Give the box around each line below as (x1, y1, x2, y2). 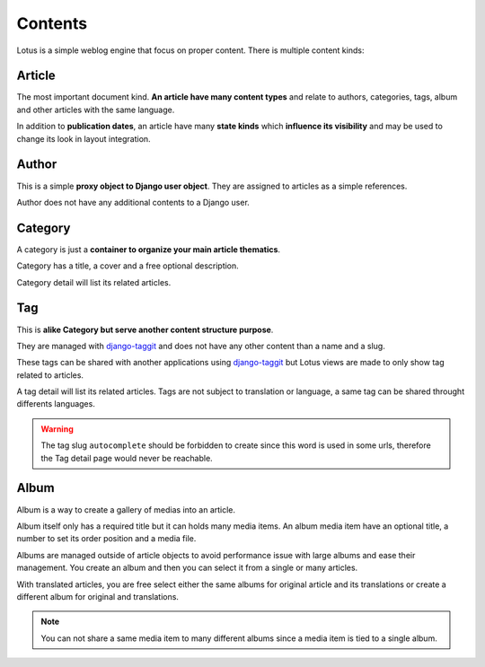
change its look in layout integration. (16, 133, 152, 144)
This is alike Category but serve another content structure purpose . (16, 324, 274, 335)
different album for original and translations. (16, 591, 180, 601)
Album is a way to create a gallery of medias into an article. (16, 504, 236, 515)
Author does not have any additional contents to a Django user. (16, 197, 251, 207)
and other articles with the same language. (16, 104, 175, 115)
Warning (40, 423, 74, 434)
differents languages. (16, 399, 96, 409)
